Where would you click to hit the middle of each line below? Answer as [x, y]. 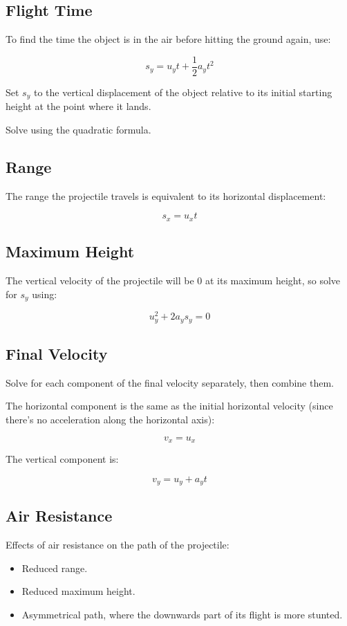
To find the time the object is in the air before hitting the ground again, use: [168, 39]
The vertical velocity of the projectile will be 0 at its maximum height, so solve [173, 280]
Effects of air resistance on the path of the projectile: [118, 545]
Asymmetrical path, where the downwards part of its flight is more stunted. [182, 614]
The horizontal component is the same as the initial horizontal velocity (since [169, 406]
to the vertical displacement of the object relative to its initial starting [183, 92]
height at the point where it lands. [78, 106]
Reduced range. [55, 568]
